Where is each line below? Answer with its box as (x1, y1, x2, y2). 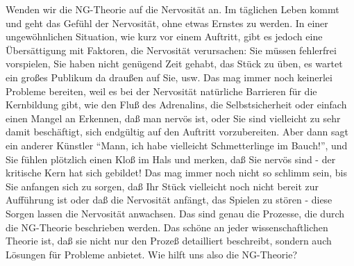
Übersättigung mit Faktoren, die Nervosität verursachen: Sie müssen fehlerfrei (6, 42, 337, 57)
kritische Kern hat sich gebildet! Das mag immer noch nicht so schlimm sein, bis (6, 165, 347, 180)
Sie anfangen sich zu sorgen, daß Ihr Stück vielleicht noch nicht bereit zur (6, 178, 319, 193)
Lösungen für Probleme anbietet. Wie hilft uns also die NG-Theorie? (6, 247, 298, 261)
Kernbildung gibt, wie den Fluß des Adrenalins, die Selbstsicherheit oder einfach (6, 97, 347, 112)
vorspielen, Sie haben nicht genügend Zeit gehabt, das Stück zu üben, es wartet (6, 56, 343, 71)
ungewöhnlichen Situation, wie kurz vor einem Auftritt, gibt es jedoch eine (6, 29, 323, 44)
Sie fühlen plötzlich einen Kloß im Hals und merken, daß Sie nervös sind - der (6, 151, 336, 166)
